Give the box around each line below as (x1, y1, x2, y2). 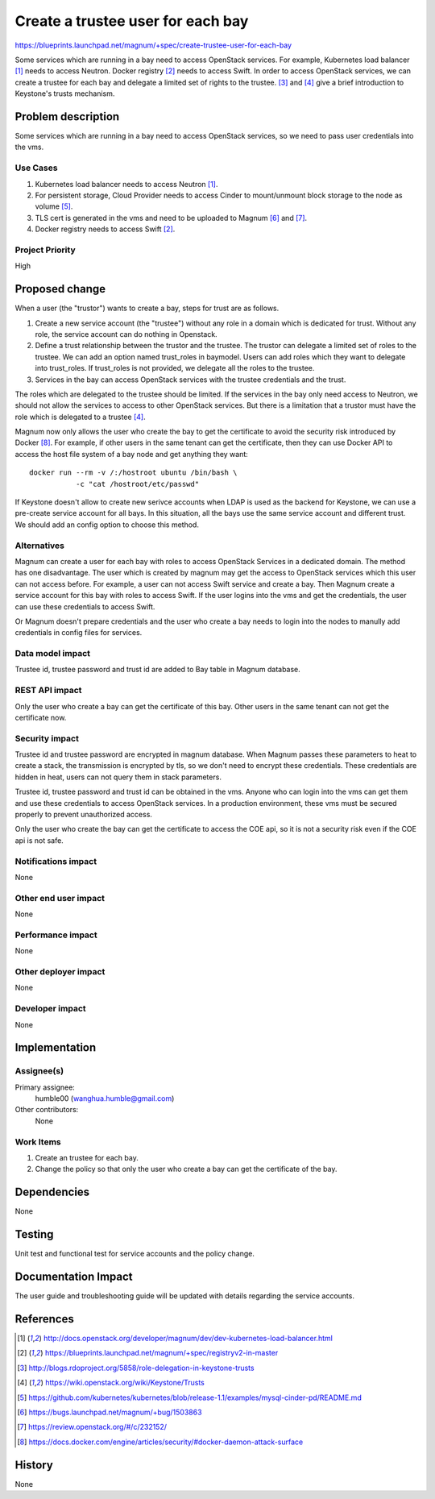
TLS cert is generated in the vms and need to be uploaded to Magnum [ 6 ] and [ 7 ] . (35, 213, 308, 222)
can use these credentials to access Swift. (14, 601, 155, 612)
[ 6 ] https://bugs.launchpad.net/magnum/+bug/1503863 (17, 1407, 202, 1417)
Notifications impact (14, 855, 97, 866)
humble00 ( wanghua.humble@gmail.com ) (35, 1094, 175, 1103)
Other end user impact (14, 892, 105, 903)
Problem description (14, 110, 120, 123)
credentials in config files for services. (14, 628, 143, 637)
